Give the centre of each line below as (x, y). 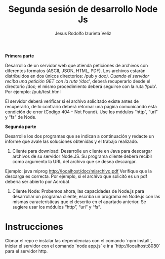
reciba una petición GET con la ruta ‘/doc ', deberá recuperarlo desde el (78, 81)
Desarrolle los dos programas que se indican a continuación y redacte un (80, 136)
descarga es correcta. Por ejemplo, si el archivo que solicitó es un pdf (76, 176)
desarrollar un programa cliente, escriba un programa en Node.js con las (86, 196)
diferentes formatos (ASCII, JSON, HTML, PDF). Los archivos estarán (75, 71)
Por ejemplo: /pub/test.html (33, 91)
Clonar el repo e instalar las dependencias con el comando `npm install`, (79, 240)
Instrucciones (34, 227)
